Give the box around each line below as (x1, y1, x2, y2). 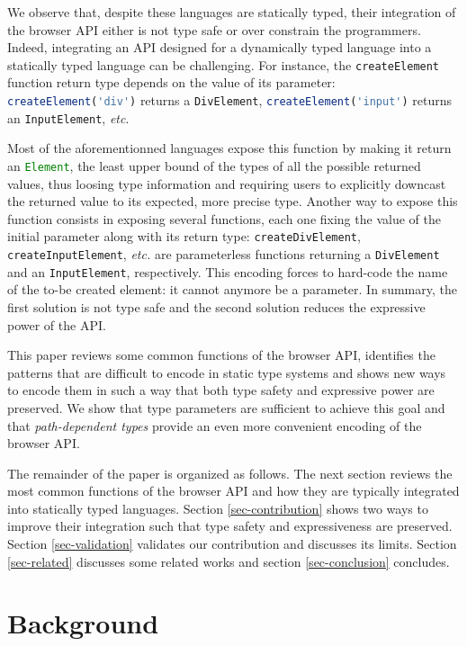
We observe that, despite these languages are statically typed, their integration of (7, 3, 456, 21)
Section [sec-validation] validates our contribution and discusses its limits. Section (7, 534, 457, 553)
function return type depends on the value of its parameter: (7, 73, 336, 92)
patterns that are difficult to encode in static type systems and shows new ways (7, 363, 446, 381)
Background (7, 605, 159, 642)
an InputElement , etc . (7, 108, 130, 127)
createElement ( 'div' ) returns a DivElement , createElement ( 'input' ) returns (7, 91, 453, 110)
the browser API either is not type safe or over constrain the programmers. (7, 20, 421, 39)
